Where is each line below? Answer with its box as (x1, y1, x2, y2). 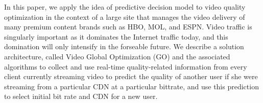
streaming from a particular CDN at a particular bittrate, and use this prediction (4, 81, 259, 91)
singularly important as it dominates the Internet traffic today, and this (4, 31, 228, 42)
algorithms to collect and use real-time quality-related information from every (4, 61, 247, 72)
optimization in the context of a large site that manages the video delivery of (4, 11, 245, 22)
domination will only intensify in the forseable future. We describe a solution (4, 41, 244, 52)
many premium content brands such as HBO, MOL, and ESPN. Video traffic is (4, 21, 252, 32)
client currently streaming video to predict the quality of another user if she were (4, 71, 258, 82)
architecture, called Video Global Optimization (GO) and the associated (4, 51, 230, 61)
